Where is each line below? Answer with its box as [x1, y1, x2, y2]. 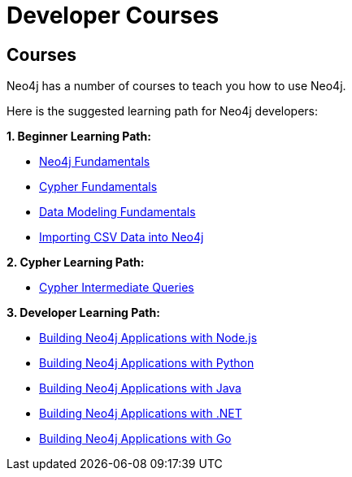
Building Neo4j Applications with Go [39, 431, 232, 446]
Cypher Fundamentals [39, 180, 158, 194]
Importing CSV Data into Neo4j [39, 230, 204, 245]
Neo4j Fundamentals [39, 154, 150, 169]
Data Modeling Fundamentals [39, 205, 196, 219]
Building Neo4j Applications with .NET [39, 406, 242, 421]
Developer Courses [7, 2, 219, 29]
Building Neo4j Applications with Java [39, 381, 241, 396]
